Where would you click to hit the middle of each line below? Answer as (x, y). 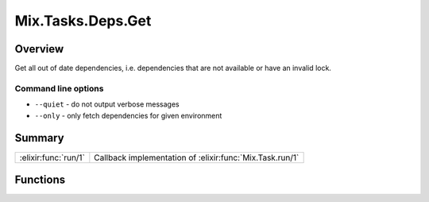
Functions (40, 179)
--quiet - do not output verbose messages (107, 104)
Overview (39, 49)
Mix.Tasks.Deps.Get (83, 21)
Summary (39, 138)
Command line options (59, 88)
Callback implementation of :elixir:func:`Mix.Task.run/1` (197, 157)
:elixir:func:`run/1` (52, 157)
